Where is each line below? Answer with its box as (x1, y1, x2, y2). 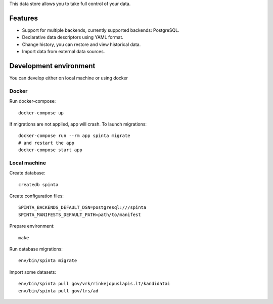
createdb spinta (18, 182, 59, 187)
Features (9, 14, 38, 22)
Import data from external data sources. (22, 49, 105, 55)
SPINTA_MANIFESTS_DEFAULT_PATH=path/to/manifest (18, 211, 141, 218)
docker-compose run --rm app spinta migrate (18, 133, 131, 139)
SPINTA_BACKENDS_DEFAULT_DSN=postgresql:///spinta (18, 205, 147, 210)
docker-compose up (18, 110, 64, 116)
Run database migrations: (9, 246, 63, 252)
